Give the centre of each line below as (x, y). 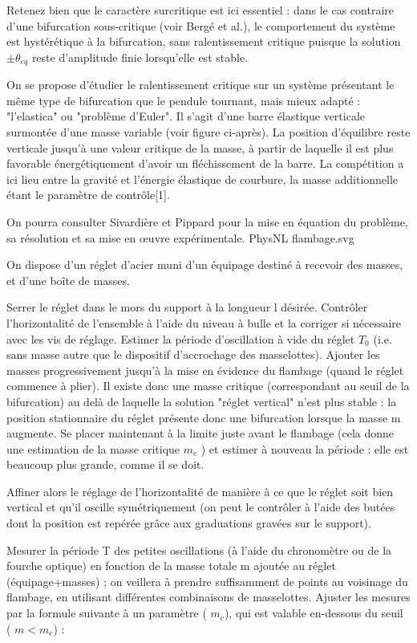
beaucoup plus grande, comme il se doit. (105, 464)
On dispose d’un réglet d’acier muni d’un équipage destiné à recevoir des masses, (205, 265)
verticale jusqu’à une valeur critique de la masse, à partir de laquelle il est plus (200, 147)
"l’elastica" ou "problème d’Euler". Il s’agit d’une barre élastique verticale (186, 116)
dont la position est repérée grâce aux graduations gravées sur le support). (189, 523)
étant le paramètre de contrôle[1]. (88, 195)
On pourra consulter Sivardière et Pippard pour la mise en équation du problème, (207, 221)
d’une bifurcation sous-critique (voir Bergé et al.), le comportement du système (201, 25)
